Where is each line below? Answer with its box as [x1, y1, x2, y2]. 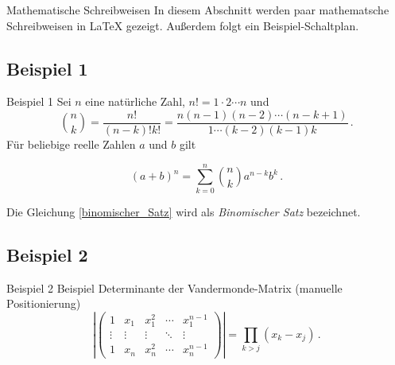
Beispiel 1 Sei [6, 93, 72, 110]
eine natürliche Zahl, [85, 93, 185, 110]
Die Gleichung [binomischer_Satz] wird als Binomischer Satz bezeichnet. [6, 203, 361, 219]
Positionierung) [6, 295, 81, 312]
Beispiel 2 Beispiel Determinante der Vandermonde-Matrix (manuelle [6, 279, 343, 296]
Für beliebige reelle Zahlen [6, 136, 136, 153]
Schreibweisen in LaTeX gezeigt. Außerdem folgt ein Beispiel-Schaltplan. [6, 17, 359, 33]
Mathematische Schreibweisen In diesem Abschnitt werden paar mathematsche [6, 2, 389, 17]
